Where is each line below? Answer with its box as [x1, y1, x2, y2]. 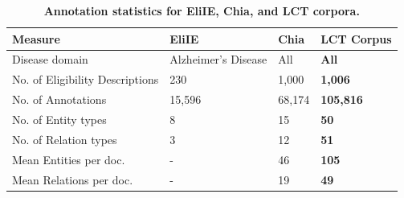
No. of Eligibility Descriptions [12, 71, 159, 88]
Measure [12, 30, 60, 47]
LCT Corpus [320, 30, 392, 47]
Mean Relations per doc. [12, 171, 133, 188]
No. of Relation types [12, 130, 117, 147]
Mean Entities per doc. [12, 151, 125, 167]
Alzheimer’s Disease [169, 51, 267, 68]
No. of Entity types [12, 110, 107, 127]
